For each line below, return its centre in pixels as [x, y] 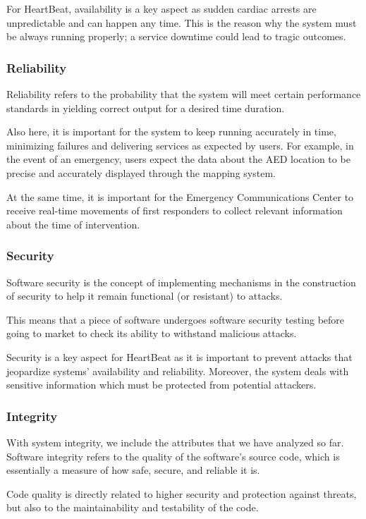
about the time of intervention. [73, 224]
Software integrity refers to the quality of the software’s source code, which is [173, 456]
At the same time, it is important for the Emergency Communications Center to [180, 196]
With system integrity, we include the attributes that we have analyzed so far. [175, 442]
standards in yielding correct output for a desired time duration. [146, 108]
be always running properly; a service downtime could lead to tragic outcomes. [176, 36]
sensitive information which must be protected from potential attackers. [161, 385]
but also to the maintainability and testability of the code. [133, 507]
